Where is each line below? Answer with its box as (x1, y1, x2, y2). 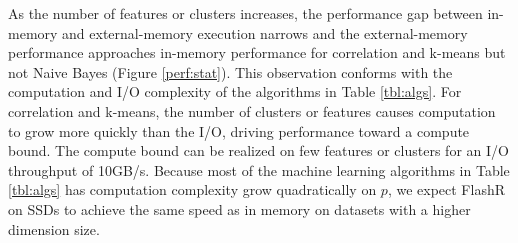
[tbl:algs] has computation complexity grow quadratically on (8, 179, 377, 200)
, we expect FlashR (387, 179, 506, 200)
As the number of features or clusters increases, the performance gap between (8, 3, 483, 23)
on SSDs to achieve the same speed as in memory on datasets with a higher (8, 198, 471, 219)
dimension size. (8, 218, 100, 239)
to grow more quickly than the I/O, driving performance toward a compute (8, 120, 470, 141)
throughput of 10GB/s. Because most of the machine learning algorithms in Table (8, 159, 510, 180)
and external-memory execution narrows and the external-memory (62, 22, 468, 43)
